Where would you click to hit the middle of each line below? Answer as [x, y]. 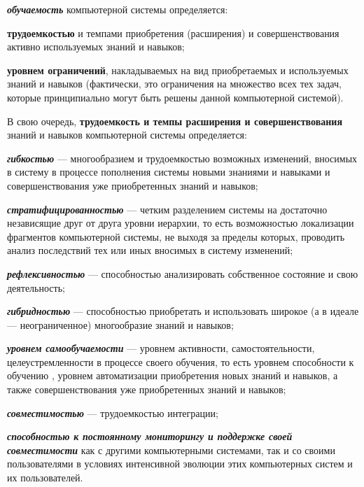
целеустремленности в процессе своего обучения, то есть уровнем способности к [181, 361]
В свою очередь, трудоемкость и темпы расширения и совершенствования [175, 121]
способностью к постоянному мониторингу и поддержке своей [150, 436]
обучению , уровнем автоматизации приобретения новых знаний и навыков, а [173, 375]
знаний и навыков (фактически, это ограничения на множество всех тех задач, [174, 84]
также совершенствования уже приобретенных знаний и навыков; [147, 389]
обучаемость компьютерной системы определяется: [118, 9]
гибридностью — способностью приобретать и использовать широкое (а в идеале [183, 311]
